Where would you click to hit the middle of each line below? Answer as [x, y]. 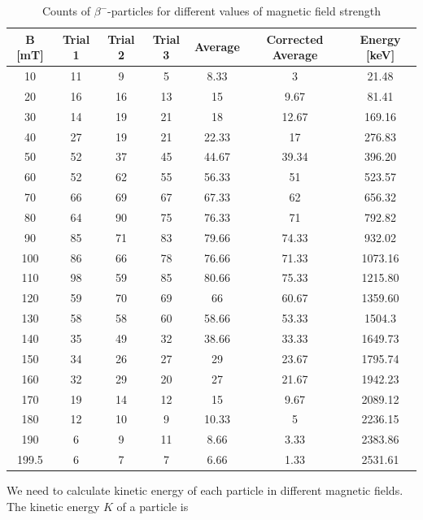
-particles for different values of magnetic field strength [244, 11]
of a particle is [153, 506]
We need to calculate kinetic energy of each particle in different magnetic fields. [205, 490]
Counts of [66, 11]
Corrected [295, 39]
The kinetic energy [53, 506]
